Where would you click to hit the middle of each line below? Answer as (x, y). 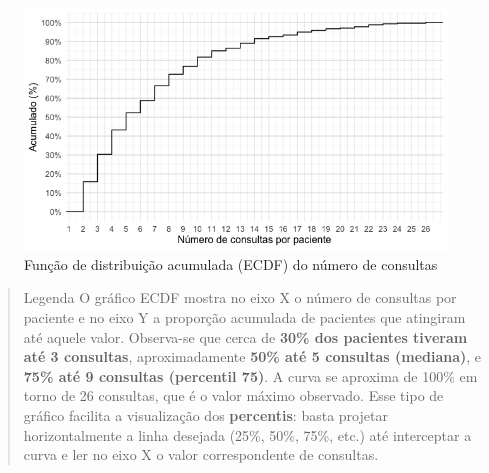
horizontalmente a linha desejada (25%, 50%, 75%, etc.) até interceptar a (247, 434)
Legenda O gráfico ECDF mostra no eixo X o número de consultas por (240, 297)
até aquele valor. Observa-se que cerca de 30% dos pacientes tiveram (245, 336)
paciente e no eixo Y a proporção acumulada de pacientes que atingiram (244, 317)
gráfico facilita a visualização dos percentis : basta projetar (205, 415)
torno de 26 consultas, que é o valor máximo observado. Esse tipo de (233, 395)
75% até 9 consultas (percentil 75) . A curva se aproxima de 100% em (250, 375)
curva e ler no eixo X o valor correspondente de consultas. (201, 454)
